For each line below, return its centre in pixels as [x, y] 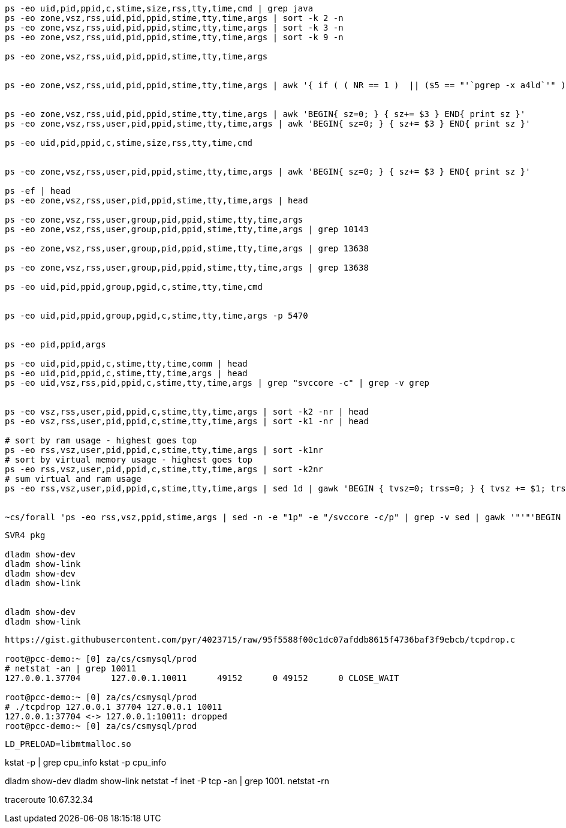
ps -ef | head [38, 191]
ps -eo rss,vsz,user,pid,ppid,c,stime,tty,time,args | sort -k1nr [164, 450]
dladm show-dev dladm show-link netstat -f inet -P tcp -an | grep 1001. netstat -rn [167, 781]
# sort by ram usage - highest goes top [101, 440]
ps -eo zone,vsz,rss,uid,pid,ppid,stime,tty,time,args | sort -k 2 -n [174, 18]
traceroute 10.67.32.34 [49, 799]
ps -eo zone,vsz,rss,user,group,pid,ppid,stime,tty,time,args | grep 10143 [187, 229]
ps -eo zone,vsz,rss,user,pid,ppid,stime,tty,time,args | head [156, 200]
